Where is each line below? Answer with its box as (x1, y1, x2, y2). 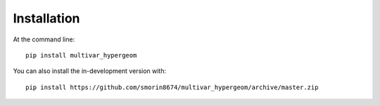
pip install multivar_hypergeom (25, 51, 137, 59)
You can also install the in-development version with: (13, 67, 167, 75)
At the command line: (13, 35, 75, 44)
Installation (13, 11, 80, 26)
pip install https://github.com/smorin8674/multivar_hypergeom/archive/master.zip (25, 83, 319, 91)
